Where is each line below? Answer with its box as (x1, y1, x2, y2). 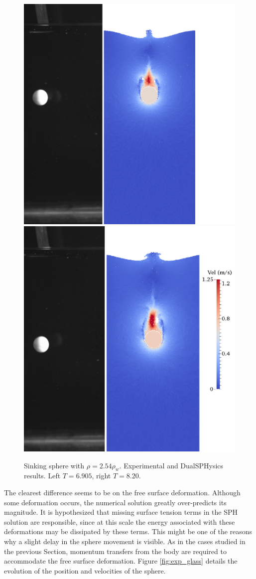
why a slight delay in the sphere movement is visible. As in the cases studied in (4, 536, 246, 546)
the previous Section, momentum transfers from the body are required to (4, 546, 227, 556)
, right (92, 470, 111, 481)
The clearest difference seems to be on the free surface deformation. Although (4, 487, 241, 498)
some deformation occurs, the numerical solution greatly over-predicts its (4, 497, 227, 507)
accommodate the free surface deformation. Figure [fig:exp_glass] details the (4, 556, 238, 566)
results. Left (24, 470, 61, 481)
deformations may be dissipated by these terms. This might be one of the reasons (4, 526, 253, 537)
